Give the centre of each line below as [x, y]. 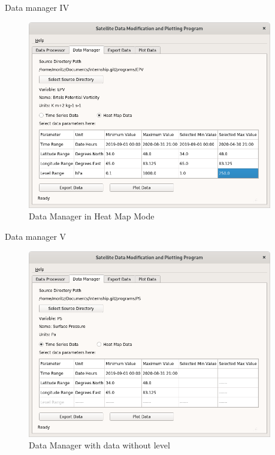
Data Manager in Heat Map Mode [92, 216]
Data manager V [36, 236]
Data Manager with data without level [99, 445]
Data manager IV [37, 7]
